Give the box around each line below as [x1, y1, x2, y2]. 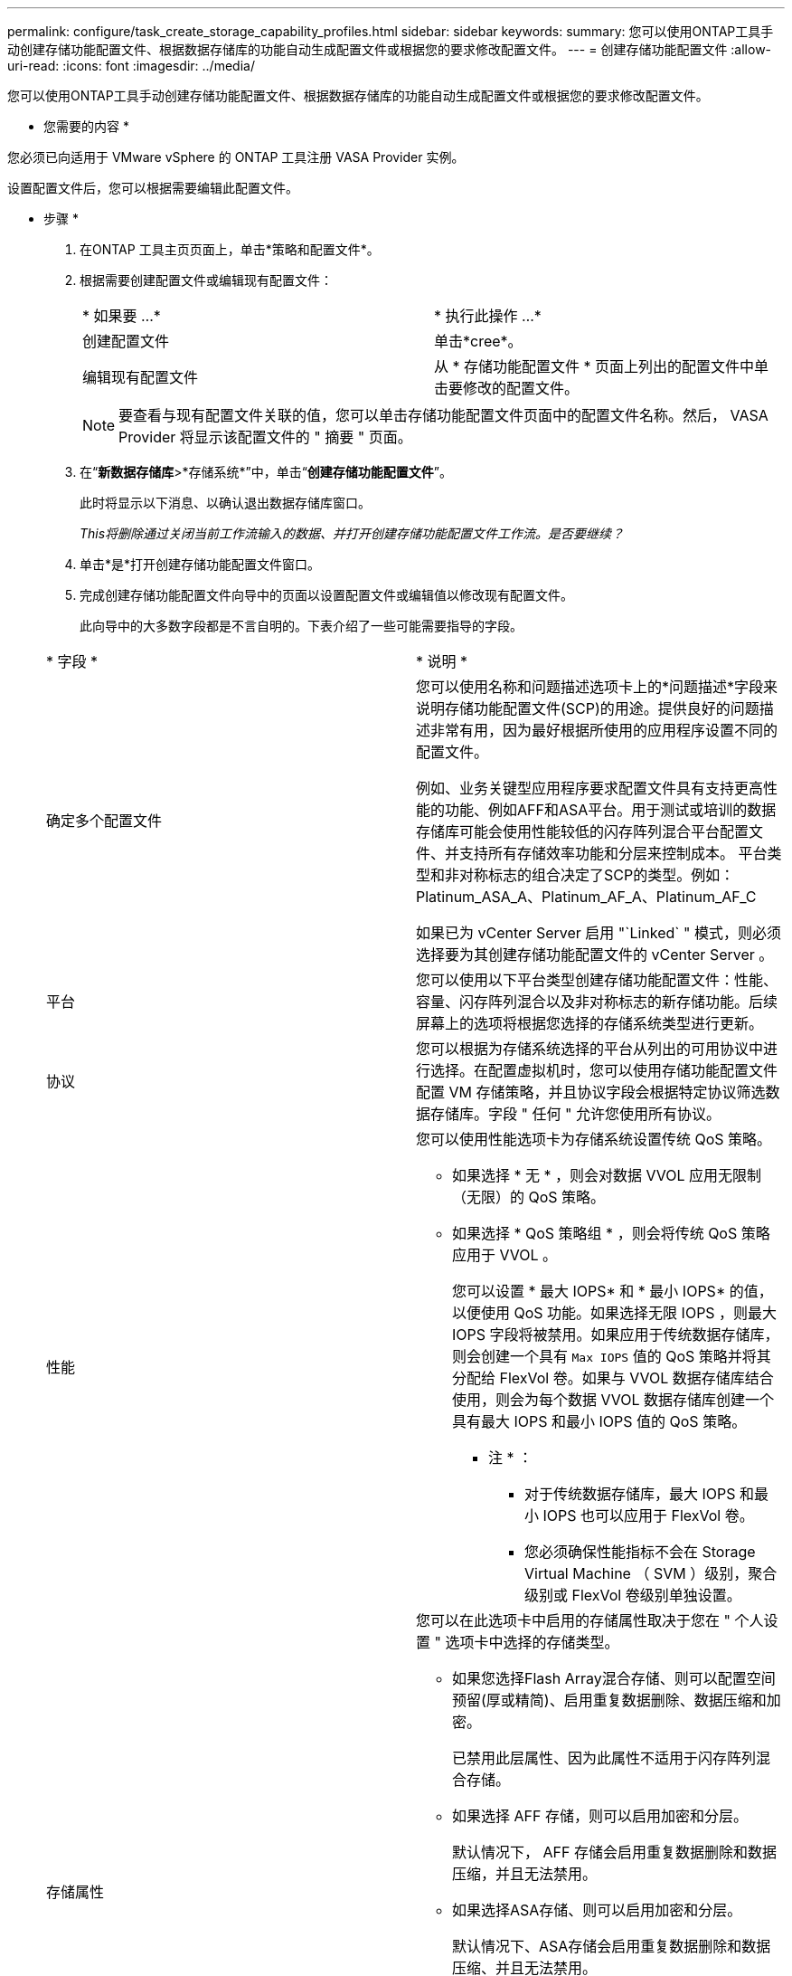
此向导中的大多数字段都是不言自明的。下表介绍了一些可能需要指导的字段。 [80, 618, 523, 633]
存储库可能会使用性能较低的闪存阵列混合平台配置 [416, 822, 750, 841]
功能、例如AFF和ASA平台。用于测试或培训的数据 [445, 801, 777, 819]
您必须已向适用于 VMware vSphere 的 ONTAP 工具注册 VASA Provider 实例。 [7, 149, 465, 165]
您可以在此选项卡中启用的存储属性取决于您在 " [416, 1611, 731, 1629]
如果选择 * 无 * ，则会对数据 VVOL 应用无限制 [452, 1166, 762, 1184]
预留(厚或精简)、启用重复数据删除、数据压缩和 [452, 1691, 767, 1709]
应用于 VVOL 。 [452, 1246, 558, 1264]
